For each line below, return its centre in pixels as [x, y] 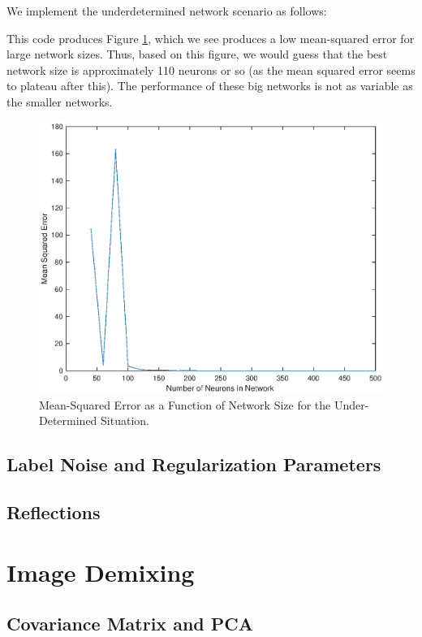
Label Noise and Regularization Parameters [194, 464]
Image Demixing [101, 572]
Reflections [54, 511]
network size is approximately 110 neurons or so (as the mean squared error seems [211, 69]
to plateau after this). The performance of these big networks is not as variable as [210, 86]
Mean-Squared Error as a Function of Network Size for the [185, 404]
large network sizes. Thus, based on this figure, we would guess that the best [197, 54]
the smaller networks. [60, 101]
